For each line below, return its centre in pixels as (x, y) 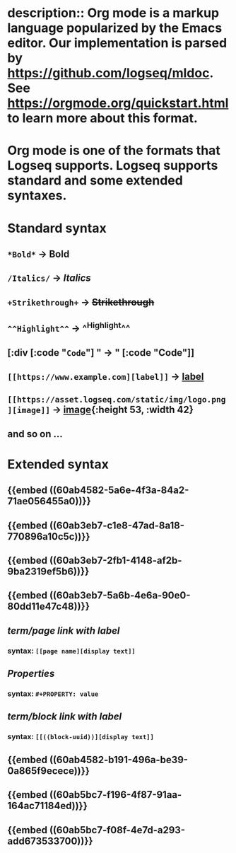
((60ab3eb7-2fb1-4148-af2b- (116, 561)
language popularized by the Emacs (115, 28)
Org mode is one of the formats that (114, 151)
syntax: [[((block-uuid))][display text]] (81, 737)
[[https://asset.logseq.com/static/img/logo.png (117, 400)
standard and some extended (95, 181)
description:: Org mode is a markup (113, 13)
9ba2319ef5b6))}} (48, 572)
